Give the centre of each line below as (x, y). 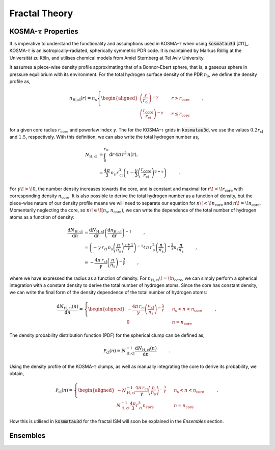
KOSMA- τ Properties (44, 31)
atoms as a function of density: (42, 217)
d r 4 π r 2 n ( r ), (123, 154)
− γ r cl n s (103, 248)
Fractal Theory (41, 13)
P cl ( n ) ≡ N (115, 352)
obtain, (17, 374)
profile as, (20, 82)
